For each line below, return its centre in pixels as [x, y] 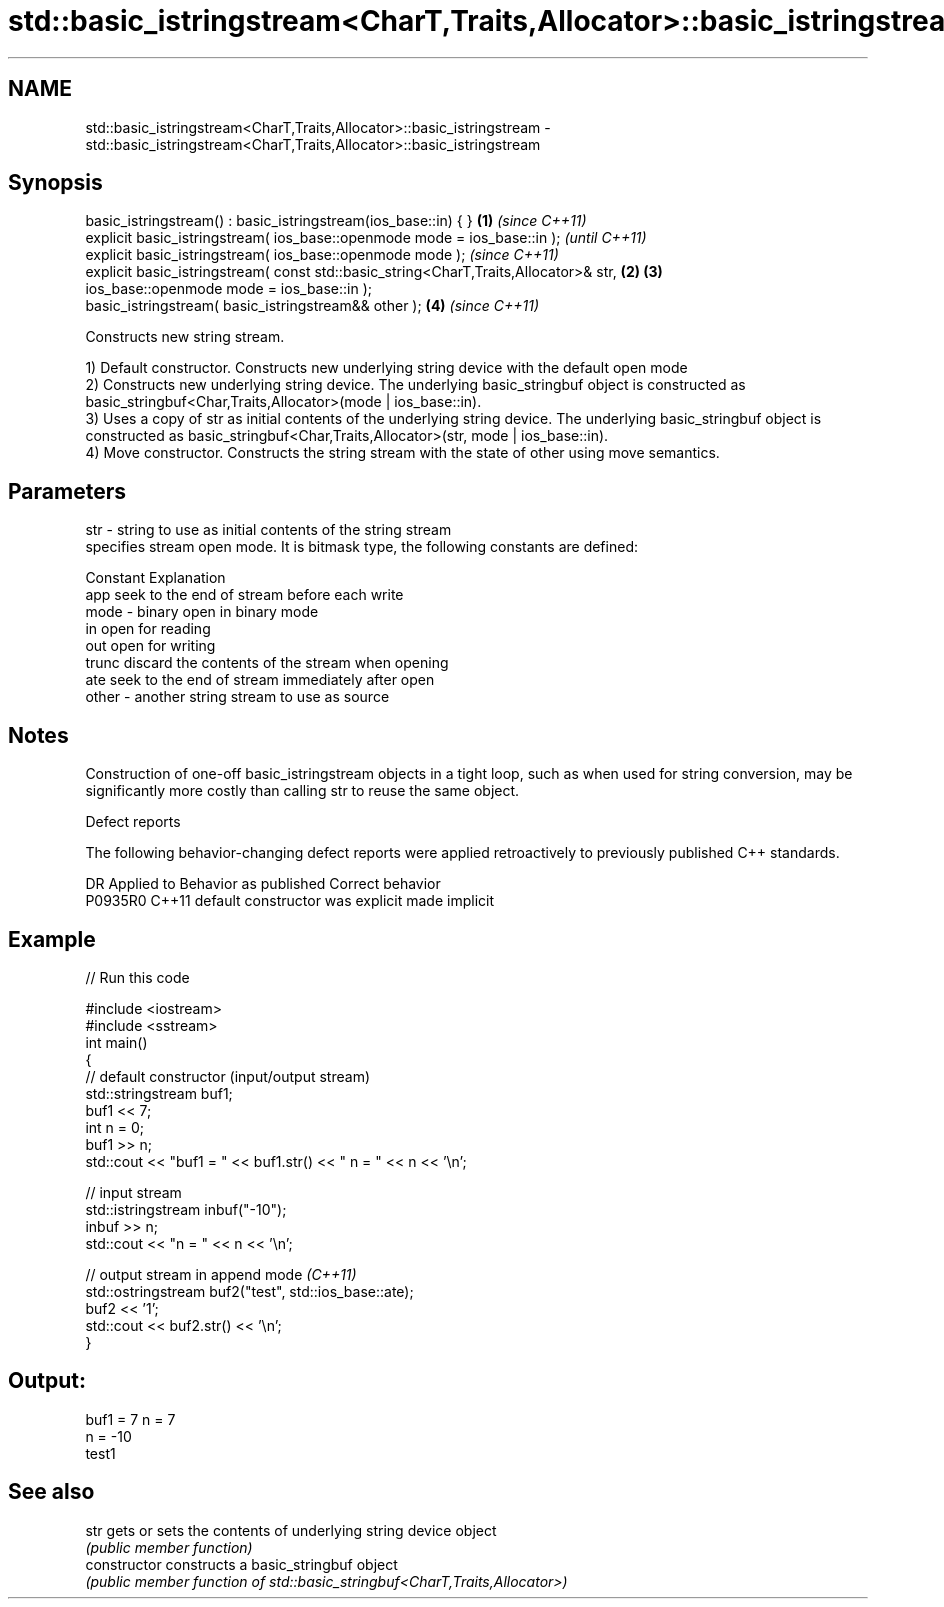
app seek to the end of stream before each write [244, 595]
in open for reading [148, 629]
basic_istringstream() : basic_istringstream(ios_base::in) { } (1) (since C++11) [336, 221]
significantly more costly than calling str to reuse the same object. [302, 791]
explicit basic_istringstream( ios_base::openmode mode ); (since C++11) [322, 255]
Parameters [67, 491]
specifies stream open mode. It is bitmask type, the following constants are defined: [361, 547]
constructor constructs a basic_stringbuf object [241, 1564]
